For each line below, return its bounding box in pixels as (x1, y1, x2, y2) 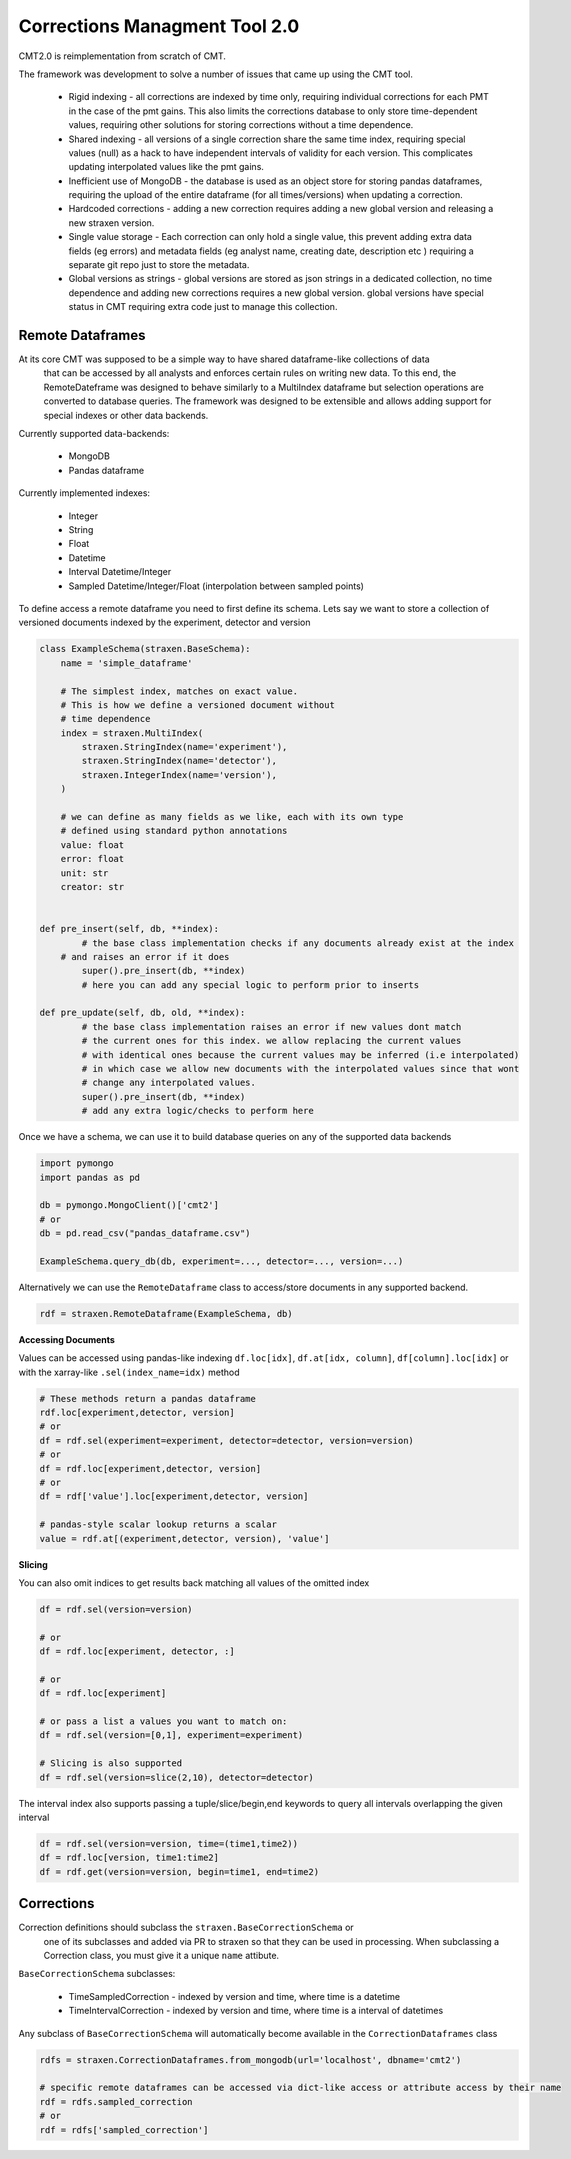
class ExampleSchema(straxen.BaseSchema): (39, 643, 251, 655)
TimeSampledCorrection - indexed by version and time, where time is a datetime (68, 1990, 400, 2002)
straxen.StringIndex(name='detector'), (81, 755, 277, 767)
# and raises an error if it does (60, 951, 230, 962)
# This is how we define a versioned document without (60, 699, 335, 710)
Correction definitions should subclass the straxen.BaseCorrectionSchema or (18, 1921, 354, 1934)
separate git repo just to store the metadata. (68, 259, 250, 271)
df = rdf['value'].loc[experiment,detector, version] (39, 1491, 309, 1502)
